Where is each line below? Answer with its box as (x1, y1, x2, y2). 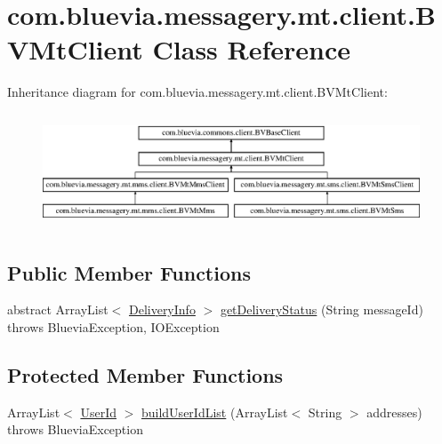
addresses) (366, 402, 422, 421)
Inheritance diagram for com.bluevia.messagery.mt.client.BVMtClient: (7, 83, 388, 101)
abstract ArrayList (7, 300, 108, 319)
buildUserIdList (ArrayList (141, 402, 288, 421)
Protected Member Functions (7, 361, 284, 388)
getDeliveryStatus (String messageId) (220, 300, 423, 319)
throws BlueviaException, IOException (7, 317, 220, 336)
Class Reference (152, 31, 351, 67)
